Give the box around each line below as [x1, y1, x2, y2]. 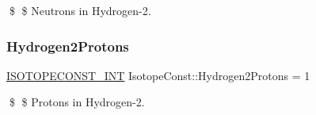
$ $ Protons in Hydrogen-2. [9, 94, 145, 110]
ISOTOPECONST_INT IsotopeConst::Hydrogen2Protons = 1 [6, 67, 310, 83]
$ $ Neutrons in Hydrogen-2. [9, 2, 151, 18]
